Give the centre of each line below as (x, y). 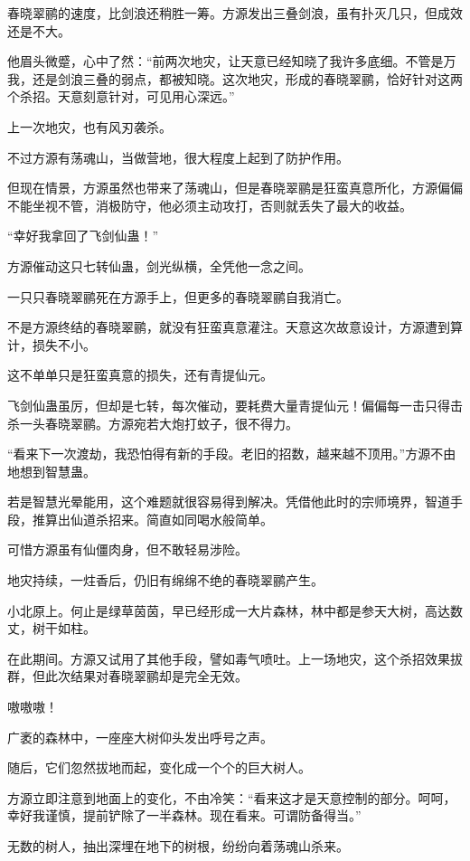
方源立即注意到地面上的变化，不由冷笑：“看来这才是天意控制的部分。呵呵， (232, 797)
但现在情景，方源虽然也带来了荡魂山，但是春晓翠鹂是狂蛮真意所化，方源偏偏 (235, 188)
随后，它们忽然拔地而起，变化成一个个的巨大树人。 (159, 767)
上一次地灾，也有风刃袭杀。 (89, 126)
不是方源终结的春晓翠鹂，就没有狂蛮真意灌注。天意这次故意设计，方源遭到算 (235, 327)
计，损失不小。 (52, 344)
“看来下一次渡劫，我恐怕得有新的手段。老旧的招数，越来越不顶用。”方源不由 (232, 454)
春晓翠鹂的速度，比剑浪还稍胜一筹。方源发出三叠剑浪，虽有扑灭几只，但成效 (235, 13)
